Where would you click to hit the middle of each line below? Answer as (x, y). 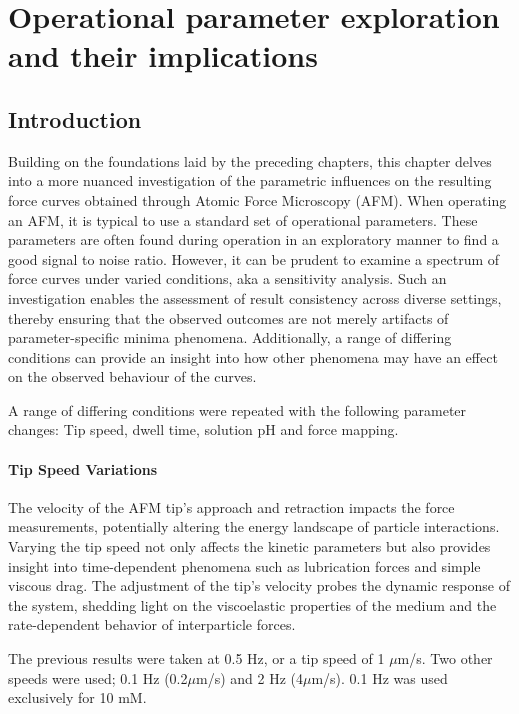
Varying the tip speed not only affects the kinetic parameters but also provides (249, 546)
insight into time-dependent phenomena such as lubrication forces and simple (244, 565)
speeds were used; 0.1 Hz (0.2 (98, 677)
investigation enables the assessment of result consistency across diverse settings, (255, 297)
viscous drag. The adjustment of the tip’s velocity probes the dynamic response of (259, 585)
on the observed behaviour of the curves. (132, 376)
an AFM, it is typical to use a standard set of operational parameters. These (243, 219)
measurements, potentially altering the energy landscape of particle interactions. (254, 526)
